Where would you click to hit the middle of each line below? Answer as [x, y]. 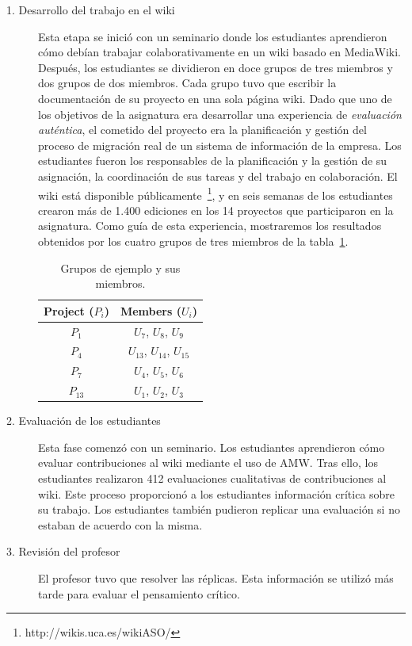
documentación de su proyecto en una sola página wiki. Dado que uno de [215, 98]
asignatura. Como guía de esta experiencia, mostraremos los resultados [210, 226]
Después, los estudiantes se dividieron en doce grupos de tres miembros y [216, 67]
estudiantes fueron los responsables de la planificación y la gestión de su [213, 161]
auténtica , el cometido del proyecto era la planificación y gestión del [202, 130]
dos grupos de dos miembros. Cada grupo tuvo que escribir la [187, 83]
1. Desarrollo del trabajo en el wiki [91, 10]
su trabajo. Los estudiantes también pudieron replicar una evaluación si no [219, 509]
